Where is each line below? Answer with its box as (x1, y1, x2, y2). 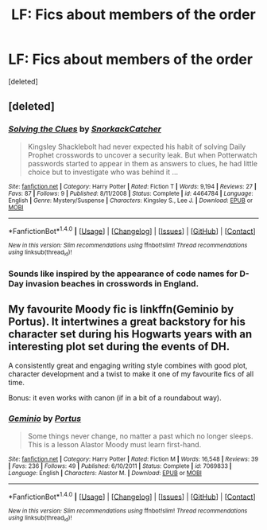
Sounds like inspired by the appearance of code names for (8, 268, 238, 279)
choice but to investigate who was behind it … (27, 167, 179, 177)
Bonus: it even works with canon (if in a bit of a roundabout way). (8, 393, 222, 403)
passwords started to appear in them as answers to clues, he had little (27, 158, 258, 168)
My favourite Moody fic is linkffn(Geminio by (8, 302, 234, 316)
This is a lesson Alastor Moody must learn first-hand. (27, 439, 202, 449)
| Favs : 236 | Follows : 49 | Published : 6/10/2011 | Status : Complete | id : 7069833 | (8, 462, 232, 470)
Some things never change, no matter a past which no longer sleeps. (27, 431, 253, 441)
